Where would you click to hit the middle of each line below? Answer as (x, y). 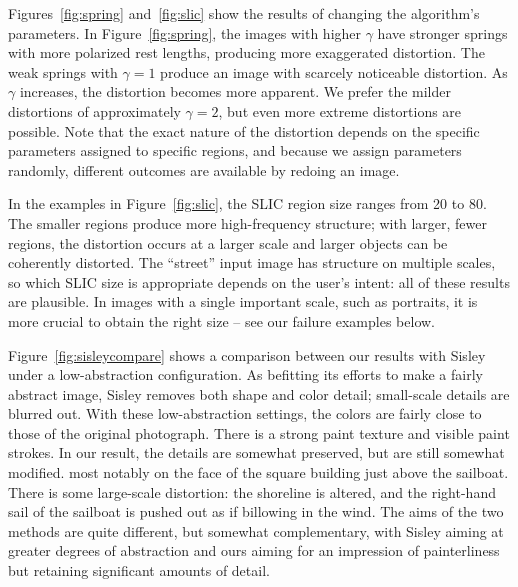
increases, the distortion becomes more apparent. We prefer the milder (235, 91)
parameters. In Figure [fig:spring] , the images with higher (185, 32)
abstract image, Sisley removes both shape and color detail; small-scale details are (259, 393)
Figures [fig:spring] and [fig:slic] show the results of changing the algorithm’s (244, 13)
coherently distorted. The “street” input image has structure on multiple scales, (252, 262)
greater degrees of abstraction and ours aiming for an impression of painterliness (254, 550)
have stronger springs (442, 32)
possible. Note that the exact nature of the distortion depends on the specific (244, 130)
